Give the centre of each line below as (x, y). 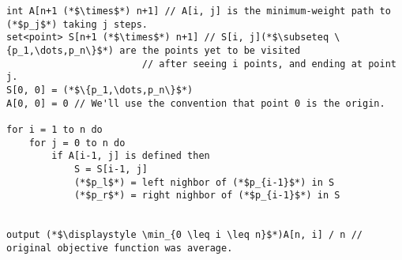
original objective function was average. (120, 248)
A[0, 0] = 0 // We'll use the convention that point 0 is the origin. (196, 103)
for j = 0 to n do (77, 143)
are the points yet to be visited (210, 50)
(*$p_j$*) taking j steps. (77, 24)
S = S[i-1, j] (111, 169)
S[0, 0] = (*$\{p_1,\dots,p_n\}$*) (100, 90)
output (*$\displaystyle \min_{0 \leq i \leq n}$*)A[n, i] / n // (185, 235)
